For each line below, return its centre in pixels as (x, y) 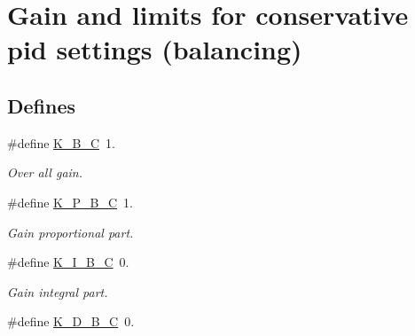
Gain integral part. (58, 291)
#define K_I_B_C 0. (68, 262)
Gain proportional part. (70, 232)
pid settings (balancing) (155, 49)
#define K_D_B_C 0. (71, 321)
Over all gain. (45, 172)
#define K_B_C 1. (61, 142)
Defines (42, 105)
